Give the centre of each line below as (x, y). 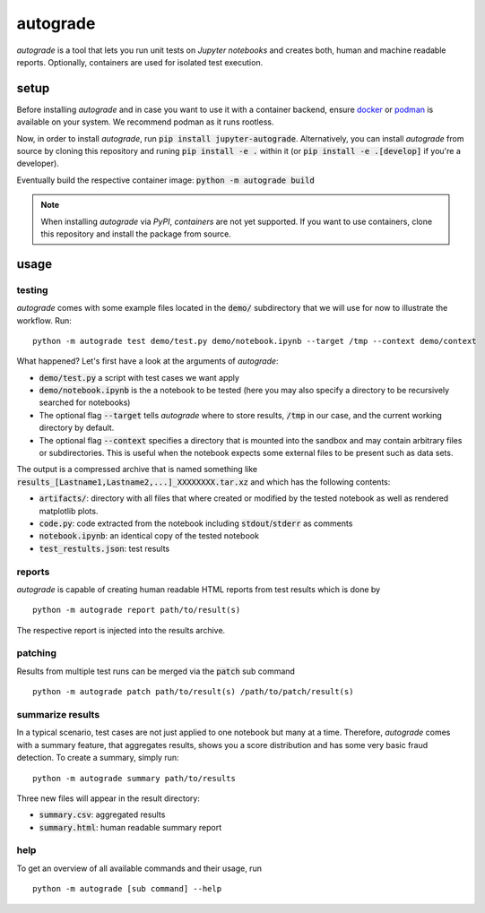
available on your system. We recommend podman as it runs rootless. (145, 122)
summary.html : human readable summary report (130, 827)
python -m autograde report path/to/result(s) (137, 610)
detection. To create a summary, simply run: (98, 758)
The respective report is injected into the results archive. (121, 630)
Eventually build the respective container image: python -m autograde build (166, 180)
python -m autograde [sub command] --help (127, 889)
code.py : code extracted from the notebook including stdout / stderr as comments (196, 523)
